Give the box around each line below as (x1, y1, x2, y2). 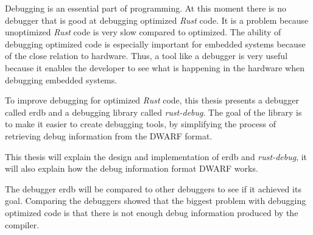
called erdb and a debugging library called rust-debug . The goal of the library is (5, 105, 302, 118)
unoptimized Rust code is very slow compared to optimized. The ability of (5, 26, 281, 38)
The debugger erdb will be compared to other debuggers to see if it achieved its (5, 182, 301, 195)
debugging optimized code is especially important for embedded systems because (5, 37, 306, 50)
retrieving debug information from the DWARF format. (5, 129, 213, 142)
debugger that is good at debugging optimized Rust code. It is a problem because (5, 13, 309, 26)
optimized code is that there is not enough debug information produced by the (5, 206, 298, 219)
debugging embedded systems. (5, 73, 118, 86)
